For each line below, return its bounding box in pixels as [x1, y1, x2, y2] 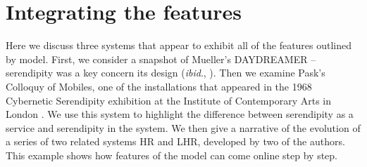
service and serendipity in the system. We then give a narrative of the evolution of [6, 120, 361, 135]
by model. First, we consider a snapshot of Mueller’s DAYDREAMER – [6, 51, 316, 66]
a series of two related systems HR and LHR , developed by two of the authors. [6, 134, 345, 149]
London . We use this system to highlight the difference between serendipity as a [6, 107, 354, 121]
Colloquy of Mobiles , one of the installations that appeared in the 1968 [6, 79, 312, 93]
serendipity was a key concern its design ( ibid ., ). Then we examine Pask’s [6, 65, 325, 80]
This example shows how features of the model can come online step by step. [6, 147, 337, 162]
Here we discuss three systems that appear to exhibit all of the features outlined [6, 38, 352, 53]
